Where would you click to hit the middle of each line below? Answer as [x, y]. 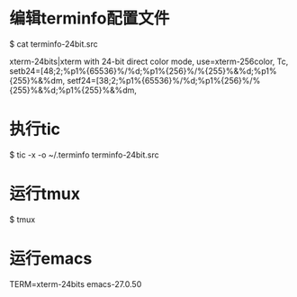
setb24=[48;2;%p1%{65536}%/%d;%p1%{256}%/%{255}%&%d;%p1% [143, 71]
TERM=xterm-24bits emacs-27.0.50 [76, 283]
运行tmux [45, 194]
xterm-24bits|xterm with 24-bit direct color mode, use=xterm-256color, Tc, [149, 61]
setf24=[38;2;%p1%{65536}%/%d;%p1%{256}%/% [164, 80]
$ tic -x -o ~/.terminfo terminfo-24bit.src [84, 155]
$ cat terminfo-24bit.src [54, 44]
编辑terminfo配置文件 [90, 18]
